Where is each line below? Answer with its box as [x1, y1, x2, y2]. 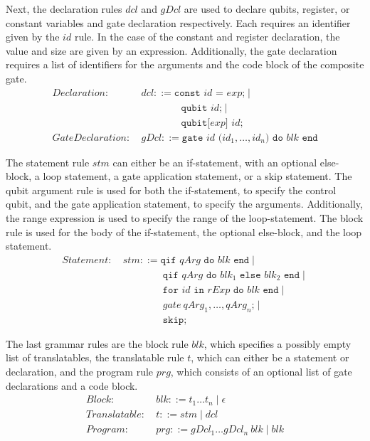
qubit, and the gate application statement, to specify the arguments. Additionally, [6, 196, 363, 211]
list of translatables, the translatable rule [6, 350, 184, 365]
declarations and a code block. [6, 378, 138, 393]
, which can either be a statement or [191, 350, 349, 365]
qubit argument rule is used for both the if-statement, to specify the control [6, 182, 337, 197]
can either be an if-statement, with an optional [112, 154, 317, 169]
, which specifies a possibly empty [203, 336, 351, 351]
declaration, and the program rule [6, 363, 154, 378]
